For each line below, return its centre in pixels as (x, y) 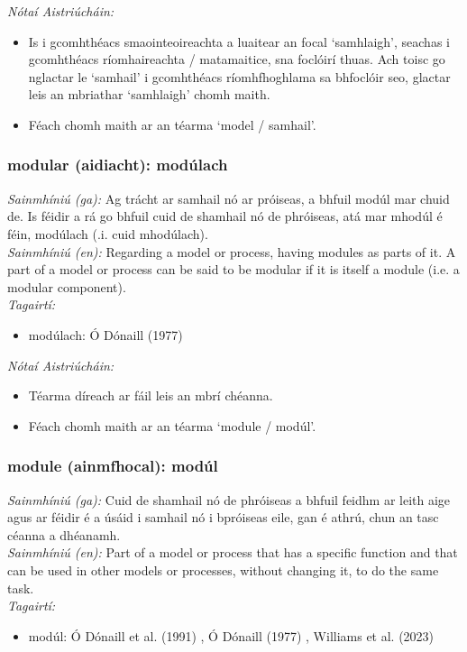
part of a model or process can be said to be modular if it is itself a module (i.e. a (233, 269)
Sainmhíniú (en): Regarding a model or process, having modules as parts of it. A (232, 251)
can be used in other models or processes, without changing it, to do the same (223, 569)
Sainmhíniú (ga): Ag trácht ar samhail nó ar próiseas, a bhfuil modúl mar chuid (229, 198)
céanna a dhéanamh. (64, 534)
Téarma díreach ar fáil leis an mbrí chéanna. (151, 395)
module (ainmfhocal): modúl (113, 466)
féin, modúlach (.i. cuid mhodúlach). (108, 233)
